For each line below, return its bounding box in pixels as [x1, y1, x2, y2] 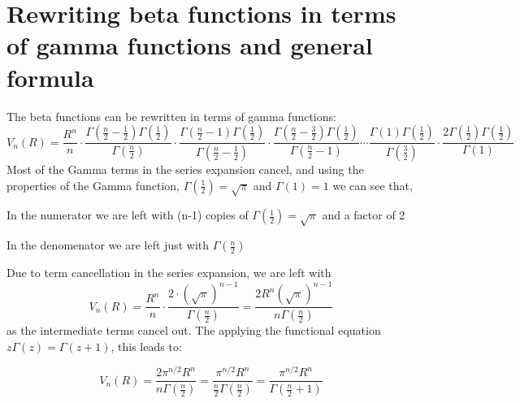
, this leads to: [110, 337, 182, 354]
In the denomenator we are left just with [6, 236, 210, 253]
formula [6, 60, 94, 93]
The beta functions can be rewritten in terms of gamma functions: [6, 107, 336, 124]
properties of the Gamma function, [6, 176, 180, 193]
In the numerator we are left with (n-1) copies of [6, 206, 249, 223]
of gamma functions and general [6, 28, 373, 62]
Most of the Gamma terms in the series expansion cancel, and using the [6, 160, 364, 177]
